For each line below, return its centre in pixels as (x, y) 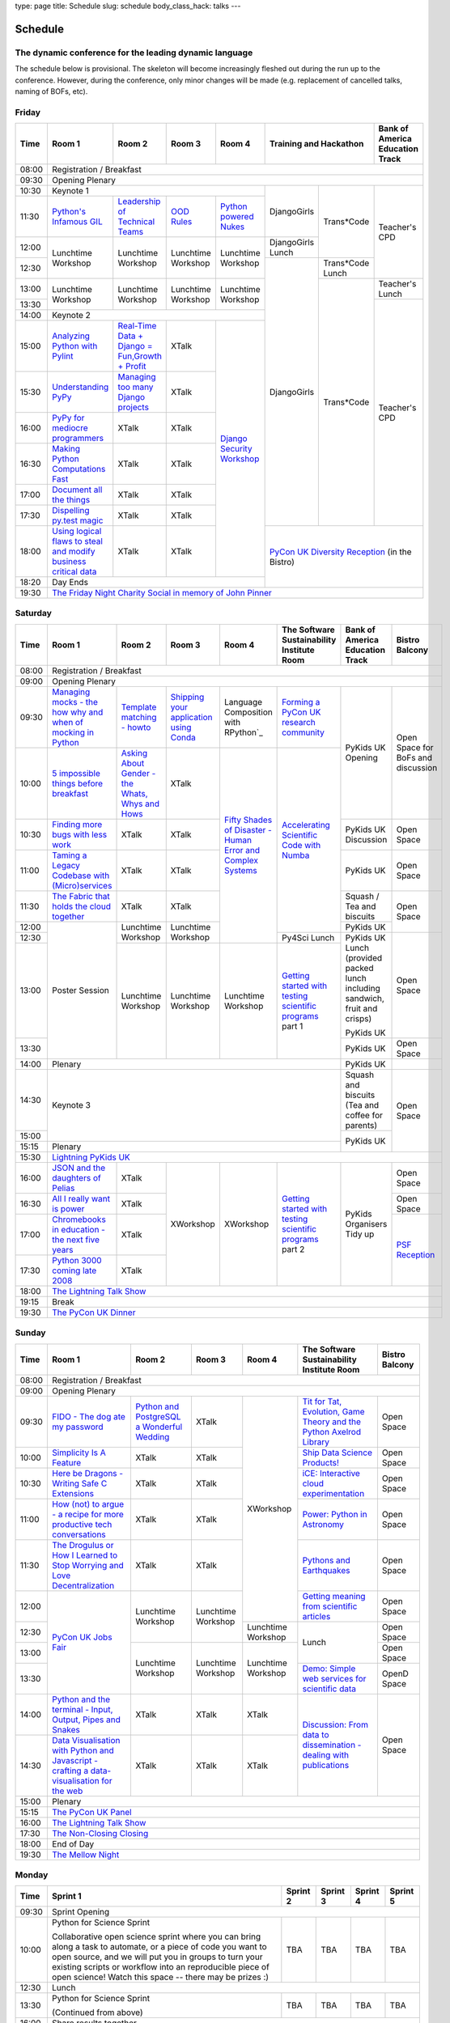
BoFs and (414, 758)
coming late (74, 1270)
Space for (415, 748)
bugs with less (80, 834)
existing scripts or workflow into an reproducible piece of (161, 1967)
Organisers (366, 1224)
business (69, 562)
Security (236, 449)
